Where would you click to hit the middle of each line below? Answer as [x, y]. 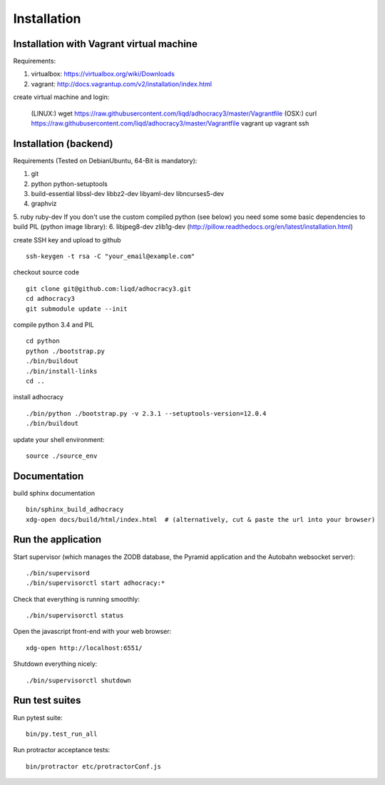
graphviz [44, 204]
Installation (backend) [63, 144]
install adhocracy [38, 397]
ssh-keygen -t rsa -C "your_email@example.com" [111, 256]
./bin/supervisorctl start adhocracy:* [96, 583]
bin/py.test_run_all [62, 734]
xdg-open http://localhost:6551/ [84, 648]
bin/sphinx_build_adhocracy [75, 509]
